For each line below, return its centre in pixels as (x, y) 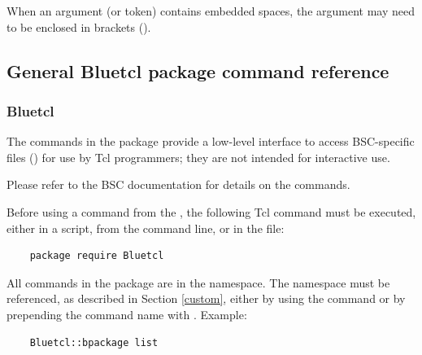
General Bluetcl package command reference (198, 70)
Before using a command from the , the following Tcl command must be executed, (211, 211)
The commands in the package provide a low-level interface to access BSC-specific (211, 141)
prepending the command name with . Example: (127, 314)
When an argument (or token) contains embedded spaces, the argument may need (211, 11)
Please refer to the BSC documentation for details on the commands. (178, 184)
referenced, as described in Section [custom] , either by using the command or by (206, 298)
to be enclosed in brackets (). (79, 26)
